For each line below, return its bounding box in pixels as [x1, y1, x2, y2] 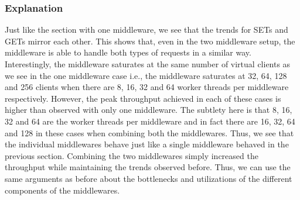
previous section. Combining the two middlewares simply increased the [5, 149, 258, 161]
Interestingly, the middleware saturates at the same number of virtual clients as [5, 58, 291, 70]
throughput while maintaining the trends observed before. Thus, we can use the [5, 161, 291, 173]
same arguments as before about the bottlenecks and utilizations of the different [5, 172, 292, 184]
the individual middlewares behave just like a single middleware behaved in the [5, 138, 289, 150]
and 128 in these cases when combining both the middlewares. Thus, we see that [5, 126, 294, 139]
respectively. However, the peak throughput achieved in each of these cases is [5, 92, 281, 104]
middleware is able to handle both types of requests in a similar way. [5, 46, 251, 58]
